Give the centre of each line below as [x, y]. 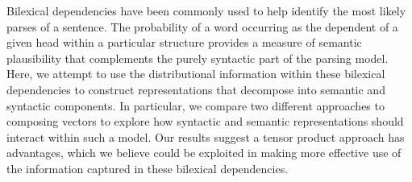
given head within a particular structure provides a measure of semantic [184, 42]
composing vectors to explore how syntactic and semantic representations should [205, 121]
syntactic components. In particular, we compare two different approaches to [196, 105]
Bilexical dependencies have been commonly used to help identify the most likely [206, 10]
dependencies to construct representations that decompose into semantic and [196, 89]
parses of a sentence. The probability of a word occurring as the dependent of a [202, 26]
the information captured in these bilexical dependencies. [148, 168]
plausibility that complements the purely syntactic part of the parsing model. [198, 58]
